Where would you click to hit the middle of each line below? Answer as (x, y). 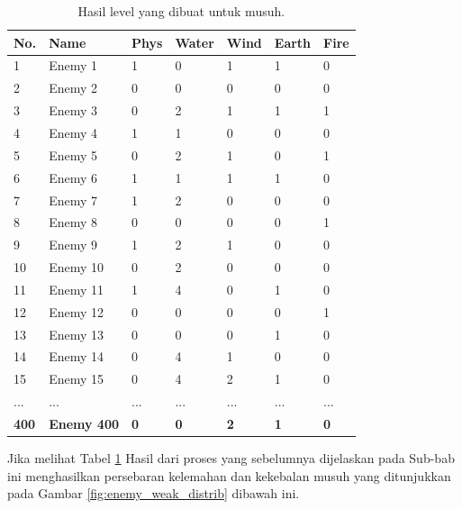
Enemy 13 (76, 334)
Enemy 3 (73, 110)
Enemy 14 (76, 356)
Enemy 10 (76, 267)
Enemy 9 (73, 245)
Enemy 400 (84, 423)
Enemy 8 (73, 222)
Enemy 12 (76, 311)
